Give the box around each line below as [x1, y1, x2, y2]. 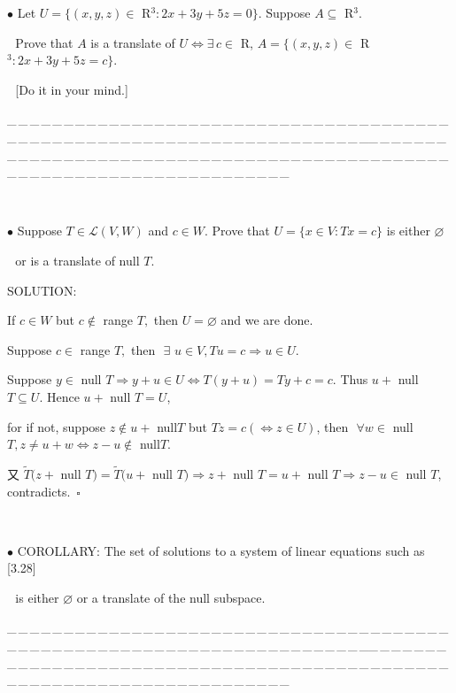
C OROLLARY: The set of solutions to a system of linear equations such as [17, 541, 425, 559]
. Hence [39, 387, 80, 405]
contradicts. [7, 481, 71, 500]
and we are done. [220, 311, 313, 329]
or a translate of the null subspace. [76, 588, 266, 606]
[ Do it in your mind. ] [15, 80, 128, 98]
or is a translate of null [15, 250, 140, 269]
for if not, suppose [7, 417, 106, 435]
